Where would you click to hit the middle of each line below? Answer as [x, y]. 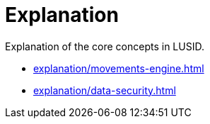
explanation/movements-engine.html [119, 68]
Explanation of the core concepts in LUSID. [105, 46]
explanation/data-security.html [105, 90]
